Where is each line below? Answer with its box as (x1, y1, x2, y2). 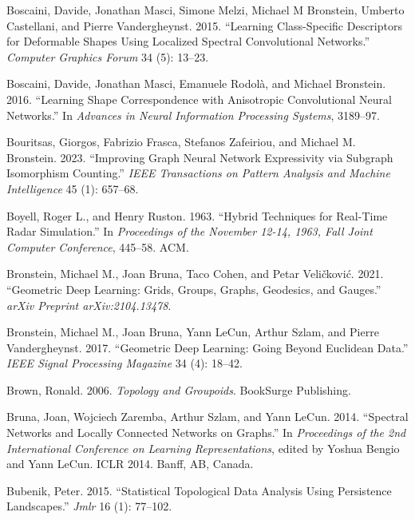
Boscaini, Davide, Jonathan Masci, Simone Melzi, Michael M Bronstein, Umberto (6, 2, 405, 18)
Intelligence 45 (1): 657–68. (6, 180, 139, 196)
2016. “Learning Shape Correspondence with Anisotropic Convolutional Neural (6, 90, 392, 107)
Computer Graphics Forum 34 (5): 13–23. (6, 48, 209, 65)
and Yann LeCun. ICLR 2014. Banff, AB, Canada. (6, 455, 254, 472)
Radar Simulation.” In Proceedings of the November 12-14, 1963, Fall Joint (6, 223, 373, 240)
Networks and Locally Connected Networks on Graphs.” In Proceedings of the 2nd (6, 424, 406, 441)
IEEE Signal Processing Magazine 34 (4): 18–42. (6, 355, 243, 371)
